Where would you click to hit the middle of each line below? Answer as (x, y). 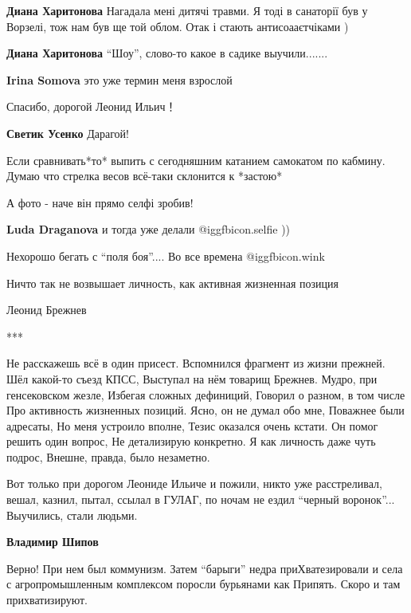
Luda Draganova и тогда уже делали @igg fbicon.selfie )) (149, 229)
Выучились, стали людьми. (72, 515)
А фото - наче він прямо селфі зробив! (100, 202)
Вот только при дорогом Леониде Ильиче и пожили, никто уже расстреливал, (194, 483)
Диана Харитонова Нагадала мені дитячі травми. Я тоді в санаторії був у (187, 10)
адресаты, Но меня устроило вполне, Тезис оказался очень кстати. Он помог (192, 425)
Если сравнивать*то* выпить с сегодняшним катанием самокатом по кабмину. (196, 160)
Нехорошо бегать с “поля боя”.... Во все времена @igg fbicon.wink (166, 255)
